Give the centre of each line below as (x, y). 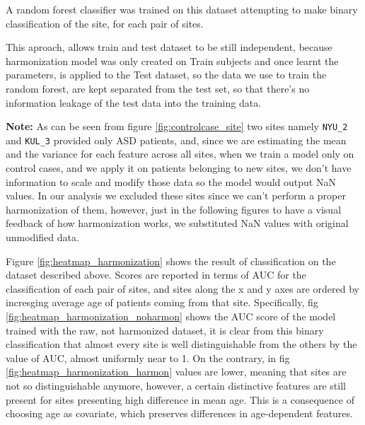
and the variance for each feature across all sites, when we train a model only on (180, 154)
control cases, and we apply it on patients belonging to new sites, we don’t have (179, 168)
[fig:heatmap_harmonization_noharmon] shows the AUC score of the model (171, 316)
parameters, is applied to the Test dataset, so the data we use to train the (166, 75)
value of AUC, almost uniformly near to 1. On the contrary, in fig (148, 357)
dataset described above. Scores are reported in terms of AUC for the (156, 275)
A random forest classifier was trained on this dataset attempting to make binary (182, 9)
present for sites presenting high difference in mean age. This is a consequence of (180, 399)
